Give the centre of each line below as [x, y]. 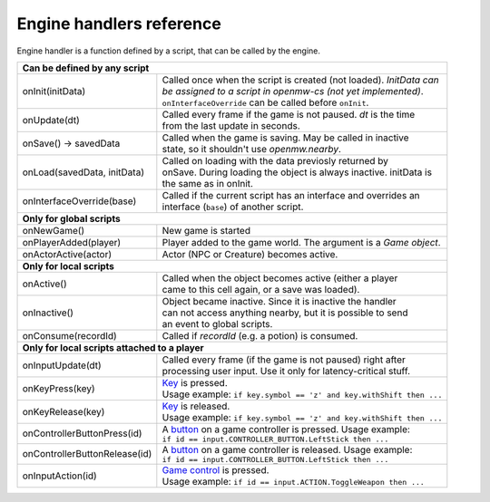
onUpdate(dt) [51, 120]
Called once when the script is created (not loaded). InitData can [300, 80]
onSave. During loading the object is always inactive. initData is [297, 172]
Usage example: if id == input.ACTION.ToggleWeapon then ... [294, 481]
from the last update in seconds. [231, 125]
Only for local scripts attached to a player [113, 347]
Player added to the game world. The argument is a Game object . [301, 242]
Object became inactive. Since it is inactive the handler [279, 301]
